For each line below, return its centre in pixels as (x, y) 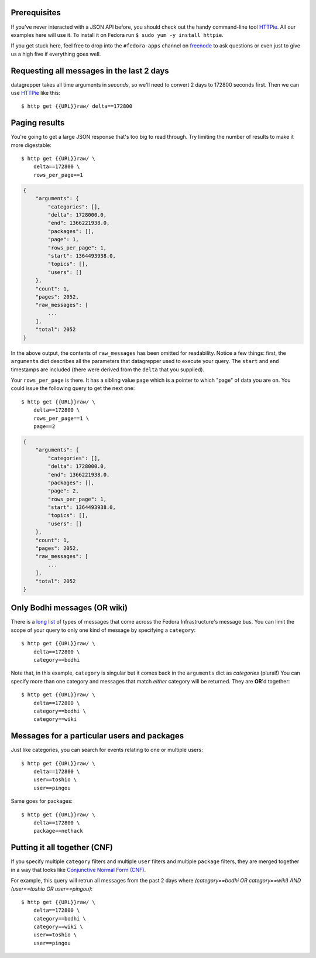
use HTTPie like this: (36, 93)
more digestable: (31, 145)
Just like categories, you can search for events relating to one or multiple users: (107, 750)
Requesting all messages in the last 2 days (90, 71)
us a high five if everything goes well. (56, 54)
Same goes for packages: (42, 801)
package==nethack (58, 831)
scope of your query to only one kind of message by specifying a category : (103, 630)
